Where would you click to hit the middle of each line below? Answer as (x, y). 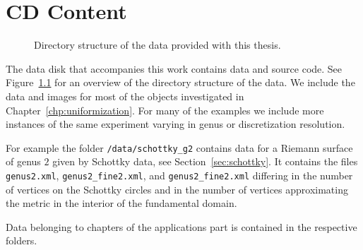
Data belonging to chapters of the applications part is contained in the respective (181, 226)
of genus (23, 161)
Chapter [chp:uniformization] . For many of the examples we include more (165, 110)
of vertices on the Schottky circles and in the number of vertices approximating (177, 189)
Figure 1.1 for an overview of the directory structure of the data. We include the (180, 82)
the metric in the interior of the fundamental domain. (121, 203)
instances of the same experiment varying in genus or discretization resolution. (175, 124)
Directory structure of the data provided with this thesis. (157, 45)
